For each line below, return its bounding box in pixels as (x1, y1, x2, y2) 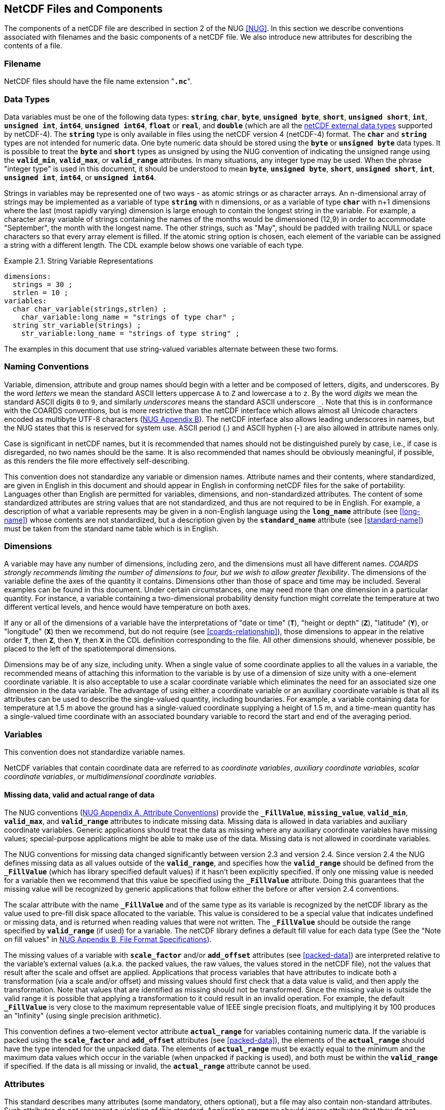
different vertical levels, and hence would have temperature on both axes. (4, 603, 250, 612)
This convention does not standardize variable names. (4, 748, 185, 757)
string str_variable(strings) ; (12, 321, 141, 329)
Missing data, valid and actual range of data (4, 790, 155, 799)
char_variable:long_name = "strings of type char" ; (21, 312, 236, 321)
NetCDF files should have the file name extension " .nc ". (4, 77, 192, 86)
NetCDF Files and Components (4, 3, 163, 15)
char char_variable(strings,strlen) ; (12, 304, 167, 313)
